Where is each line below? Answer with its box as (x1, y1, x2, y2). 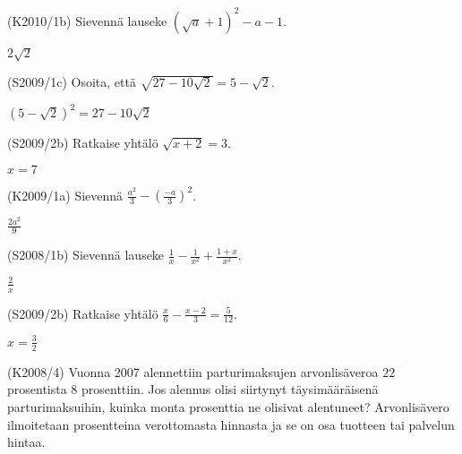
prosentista (7, 380, 67, 398)
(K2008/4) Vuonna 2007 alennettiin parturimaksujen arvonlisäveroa (7, 362, 379, 381)
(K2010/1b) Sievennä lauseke (7, 11, 167, 30)
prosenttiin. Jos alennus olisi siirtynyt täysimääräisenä (81, 380, 379, 398)
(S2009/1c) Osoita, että (7, 73, 136, 91)
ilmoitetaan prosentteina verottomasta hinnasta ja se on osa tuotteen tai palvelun (7, 415, 455, 433)
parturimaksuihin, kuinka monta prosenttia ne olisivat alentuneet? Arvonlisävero (7, 397, 449, 415)
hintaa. (7, 433, 46, 451)
